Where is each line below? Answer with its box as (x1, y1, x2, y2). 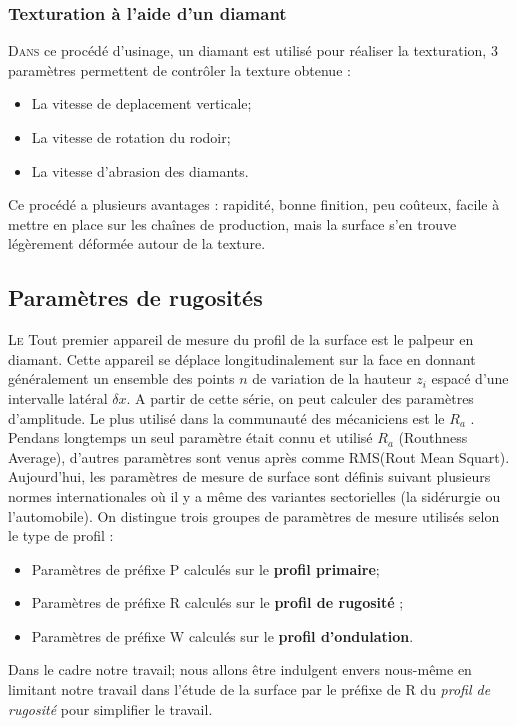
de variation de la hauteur (252, 368, 412, 389)
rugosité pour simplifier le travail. (8, 698, 213, 719)
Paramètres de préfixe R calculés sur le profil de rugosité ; (31, 592, 404, 613)
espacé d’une (431, 368, 509, 389)
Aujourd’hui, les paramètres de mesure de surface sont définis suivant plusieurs (8, 466, 491, 487)
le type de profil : (8, 525, 114, 546)
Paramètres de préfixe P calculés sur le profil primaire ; (31, 558, 380, 579)
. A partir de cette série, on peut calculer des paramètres (126, 387, 474, 408)
